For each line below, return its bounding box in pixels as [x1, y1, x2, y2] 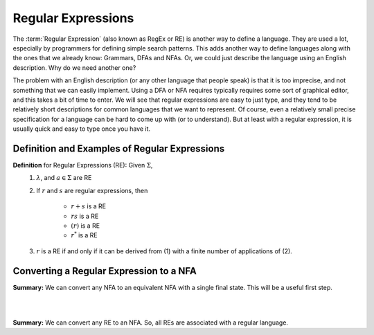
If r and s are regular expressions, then [36, 186, 148, 194]
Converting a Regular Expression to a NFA [12, 265, 197, 277]
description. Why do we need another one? [12, 63, 136, 72]
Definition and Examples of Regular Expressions [12, 143, 225, 154]
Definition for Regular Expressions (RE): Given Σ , [12, 161, 153, 169]
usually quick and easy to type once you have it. [12, 125, 151, 133]
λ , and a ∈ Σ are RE [36, 174, 92, 182]
